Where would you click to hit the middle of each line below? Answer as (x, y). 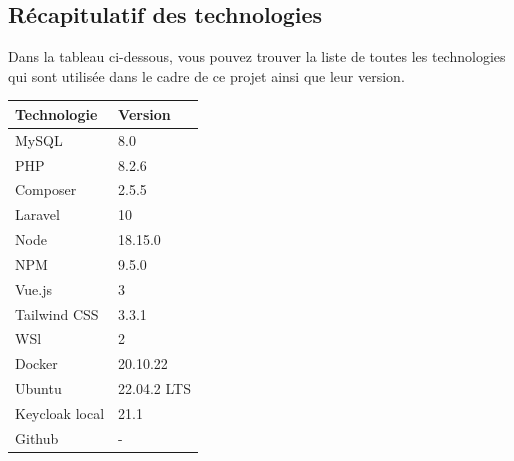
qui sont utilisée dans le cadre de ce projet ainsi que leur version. (206, 75)
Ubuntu (38, 388)
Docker (36, 363)
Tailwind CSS (57, 313)
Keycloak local (60, 413)
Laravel (37, 214)
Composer (46, 189)
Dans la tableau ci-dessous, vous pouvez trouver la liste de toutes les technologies (257, 56)
